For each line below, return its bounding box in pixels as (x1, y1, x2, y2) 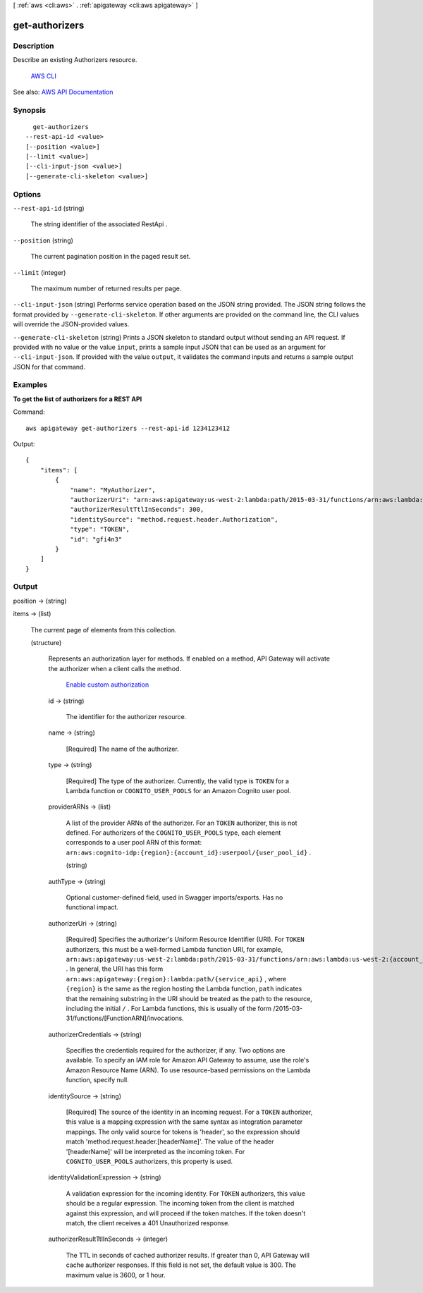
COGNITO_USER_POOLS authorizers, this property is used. (66, 1157, 233, 1165)
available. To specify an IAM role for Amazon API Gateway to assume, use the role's (66, 1056, 309, 1065)
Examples (13, 380, 48, 390)
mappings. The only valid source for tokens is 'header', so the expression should (66, 1127, 300, 1136)
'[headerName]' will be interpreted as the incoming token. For (66, 1147, 245, 1156)
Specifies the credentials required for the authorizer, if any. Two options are (66, 1046, 286, 1055)
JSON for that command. (13, 362, 86, 371)
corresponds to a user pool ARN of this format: (66, 838, 202, 847)
